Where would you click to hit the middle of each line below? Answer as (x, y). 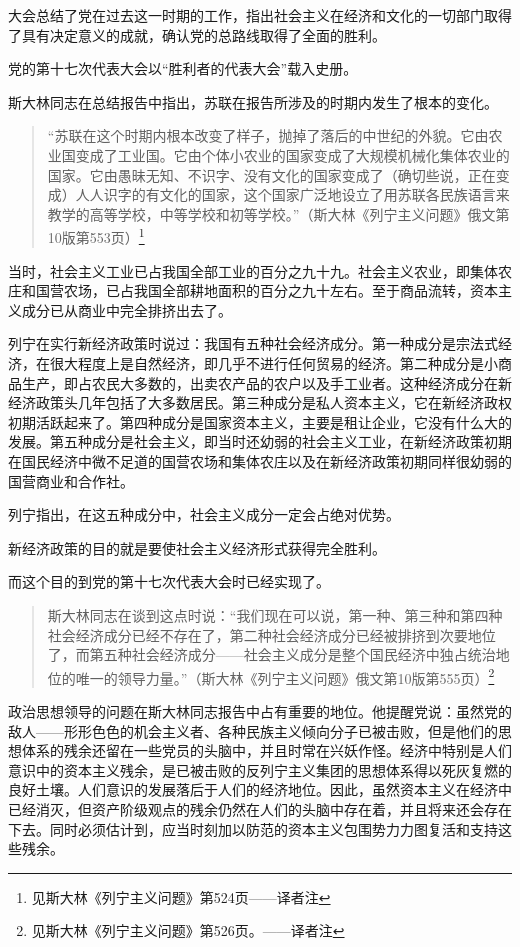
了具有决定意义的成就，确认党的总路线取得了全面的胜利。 (197, 34)
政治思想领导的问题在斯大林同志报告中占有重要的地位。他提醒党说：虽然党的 (260, 710)
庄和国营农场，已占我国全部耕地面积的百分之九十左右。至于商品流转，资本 (253, 290)
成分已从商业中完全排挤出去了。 (126, 309)
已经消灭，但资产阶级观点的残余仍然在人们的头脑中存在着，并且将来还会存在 (260, 808)
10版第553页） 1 (96, 235)
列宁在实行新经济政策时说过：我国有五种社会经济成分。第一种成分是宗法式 (253, 343)
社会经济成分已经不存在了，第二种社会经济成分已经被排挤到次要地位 (271, 634)
